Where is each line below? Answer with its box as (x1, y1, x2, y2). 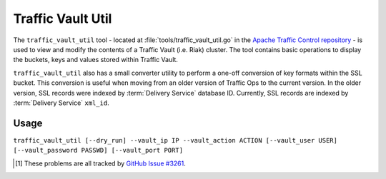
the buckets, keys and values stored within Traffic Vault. (13, 56, 179, 64)
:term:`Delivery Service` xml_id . (13, 98, 110, 107)
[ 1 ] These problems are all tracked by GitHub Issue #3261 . (15, 159, 186, 168)
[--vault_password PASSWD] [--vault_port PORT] (13, 146, 184, 155)
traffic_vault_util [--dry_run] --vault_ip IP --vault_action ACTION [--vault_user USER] (13, 136, 337, 144)
